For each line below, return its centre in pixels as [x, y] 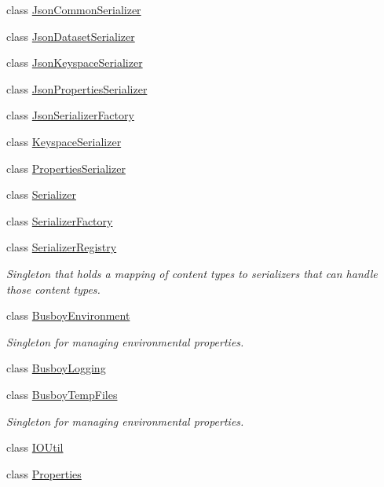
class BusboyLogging [56, 368]
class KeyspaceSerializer [64, 141]
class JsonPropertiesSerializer [77, 88]
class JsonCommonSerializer [74, 9]
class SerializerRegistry [62, 247]
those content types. [53, 289]
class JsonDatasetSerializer [71, 36]
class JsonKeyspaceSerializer [75, 62]
